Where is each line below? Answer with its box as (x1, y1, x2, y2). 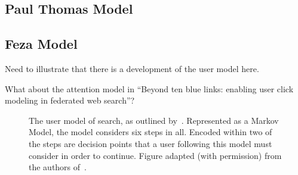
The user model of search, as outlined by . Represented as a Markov (29, 114, 279, 126)
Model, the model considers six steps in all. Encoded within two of (29, 126, 272, 138)
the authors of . (29, 161, 87, 173)
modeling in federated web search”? (5, 94, 135, 107)
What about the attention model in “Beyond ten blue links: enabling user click (5, 82, 294, 95)
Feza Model (5, 35, 78, 53)
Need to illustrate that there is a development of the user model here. (5, 62, 259, 74)
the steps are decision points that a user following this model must (29, 137, 272, 149)
